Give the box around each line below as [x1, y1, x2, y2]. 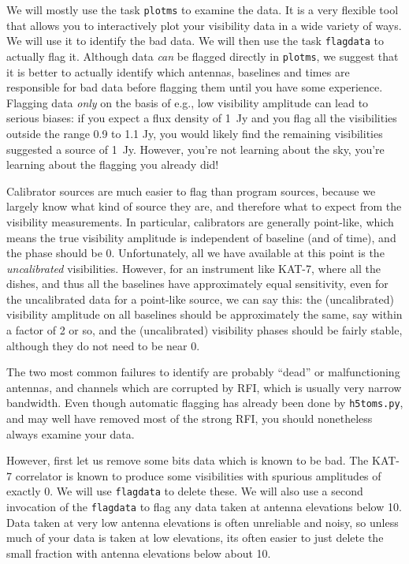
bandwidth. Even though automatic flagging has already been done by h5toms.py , [6, 394, 403, 411]
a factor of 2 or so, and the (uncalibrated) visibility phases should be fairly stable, [6, 322, 403, 338]
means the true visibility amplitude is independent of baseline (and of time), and [6, 229, 396, 245]
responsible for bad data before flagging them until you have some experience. [6, 79, 383, 95]
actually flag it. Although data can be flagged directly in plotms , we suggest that [6, 47, 399, 64]
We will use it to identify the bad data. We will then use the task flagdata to [6, 32, 385, 49]
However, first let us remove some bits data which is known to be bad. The [6, 452, 369, 469]
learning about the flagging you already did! [6, 156, 219, 173]
